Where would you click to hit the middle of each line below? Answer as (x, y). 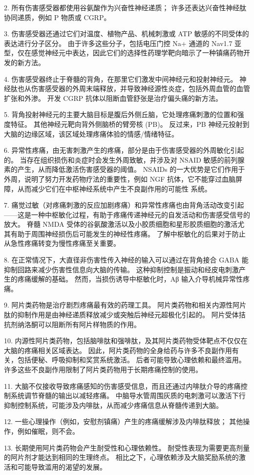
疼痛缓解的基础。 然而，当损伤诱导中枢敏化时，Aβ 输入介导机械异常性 (130, 279)
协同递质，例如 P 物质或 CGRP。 (57, 17)
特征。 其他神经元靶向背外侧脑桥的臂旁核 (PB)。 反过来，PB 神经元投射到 (130, 124)
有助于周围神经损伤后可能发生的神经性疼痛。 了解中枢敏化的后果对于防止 (128, 233)
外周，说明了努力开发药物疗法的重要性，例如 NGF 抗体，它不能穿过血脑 (120, 178)
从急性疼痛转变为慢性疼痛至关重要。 (62, 243)
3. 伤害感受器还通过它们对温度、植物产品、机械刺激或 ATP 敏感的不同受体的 (127, 34)
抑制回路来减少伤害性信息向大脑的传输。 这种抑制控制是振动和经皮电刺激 (121, 269)
